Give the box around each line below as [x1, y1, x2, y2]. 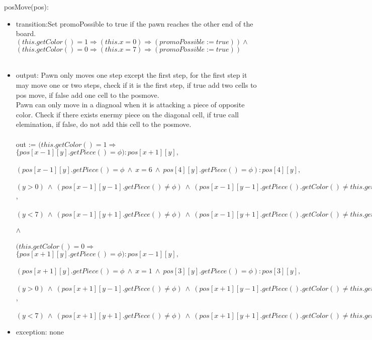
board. [16, 28, 36, 39]
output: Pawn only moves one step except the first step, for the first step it [16, 70, 247, 80]
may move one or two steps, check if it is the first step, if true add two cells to [16, 79, 257, 90]
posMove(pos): [4, 2, 49, 12]
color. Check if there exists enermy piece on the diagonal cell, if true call [16, 109, 239, 119]
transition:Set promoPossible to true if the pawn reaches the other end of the [16, 18, 253, 29]
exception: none [16, 326, 64, 337]
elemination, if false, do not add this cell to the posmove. [16, 119, 192, 129]
